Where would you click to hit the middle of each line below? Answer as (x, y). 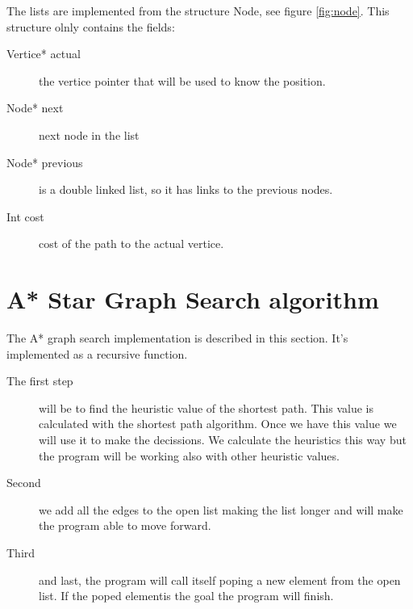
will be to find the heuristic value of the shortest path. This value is (206, 407)
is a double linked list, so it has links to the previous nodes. (186, 189)
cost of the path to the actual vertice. (131, 244)
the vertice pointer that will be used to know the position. (182, 80)
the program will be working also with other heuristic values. (189, 455)
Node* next (35, 108)
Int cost (25, 216)
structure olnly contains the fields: (91, 26)
